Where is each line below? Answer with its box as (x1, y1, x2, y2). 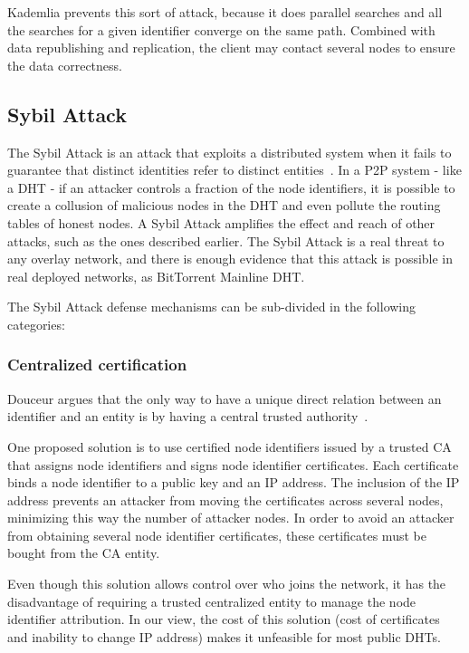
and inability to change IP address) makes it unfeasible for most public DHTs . (7, 627, 441, 646)
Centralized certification (7, 353, 187, 376)
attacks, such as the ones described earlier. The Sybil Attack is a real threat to (7, 231, 445, 250)
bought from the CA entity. (7, 543, 160, 562)
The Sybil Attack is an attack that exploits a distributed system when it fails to (7, 142, 452, 161)
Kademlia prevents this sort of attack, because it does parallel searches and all (7, 3, 443, 21)
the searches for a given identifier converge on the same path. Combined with (7, 20, 435, 39)
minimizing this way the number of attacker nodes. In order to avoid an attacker (7, 508, 455, 527)
